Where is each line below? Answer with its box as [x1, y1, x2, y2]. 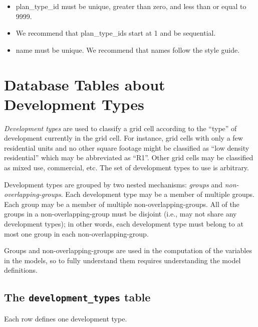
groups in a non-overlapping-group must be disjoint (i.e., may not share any [4, 208, 237, 219]
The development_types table [4, 289, 151, 305]
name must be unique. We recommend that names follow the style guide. [16, 44, 240, 55]
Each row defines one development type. [4, 313, 127, 323]
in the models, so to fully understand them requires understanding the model [4, 255, 241, 265]
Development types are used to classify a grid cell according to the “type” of [4, 123, 237, 133]
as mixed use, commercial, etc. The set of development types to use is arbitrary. [4, 162, 249, 173]
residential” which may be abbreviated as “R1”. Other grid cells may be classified [4, 152, 253, 163]
